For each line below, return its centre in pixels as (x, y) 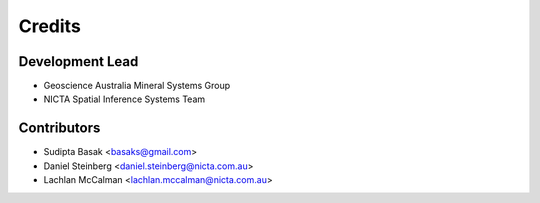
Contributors (59, 128)
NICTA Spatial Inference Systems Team (124, 99)
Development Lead (78, 61)
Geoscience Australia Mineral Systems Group (137, 86)
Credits (50, 26)
